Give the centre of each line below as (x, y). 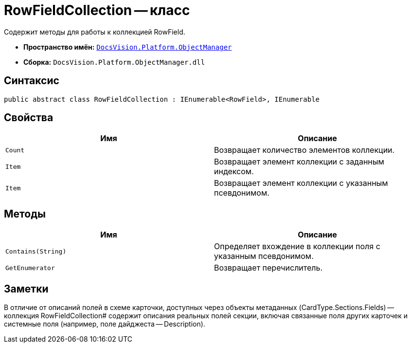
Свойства (29, 118)
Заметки (26, 289)
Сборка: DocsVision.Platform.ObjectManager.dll (114, 62)
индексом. (234, 172)
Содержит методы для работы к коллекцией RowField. (95, 32)
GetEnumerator (30, 268)
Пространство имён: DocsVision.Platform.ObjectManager (128, 47)
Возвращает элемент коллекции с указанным (301, 183)
